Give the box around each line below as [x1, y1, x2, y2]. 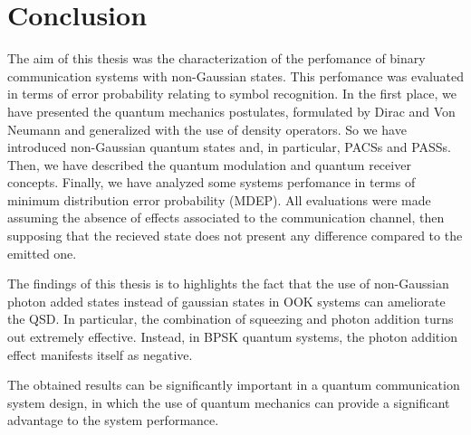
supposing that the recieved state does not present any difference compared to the [7, 226, 463, 245]
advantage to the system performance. [7, 411, 219, 430]
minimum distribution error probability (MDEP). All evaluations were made [7, 190, 431, 209]
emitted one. [7, 243, 77, 262]
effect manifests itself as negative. [7, 345, 193, 364]
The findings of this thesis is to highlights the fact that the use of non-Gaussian [7, 274, 449, 293]
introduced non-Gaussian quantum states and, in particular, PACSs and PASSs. [7, 137, 451, 156]
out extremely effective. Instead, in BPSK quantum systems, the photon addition [7, 327, 457, 346]
